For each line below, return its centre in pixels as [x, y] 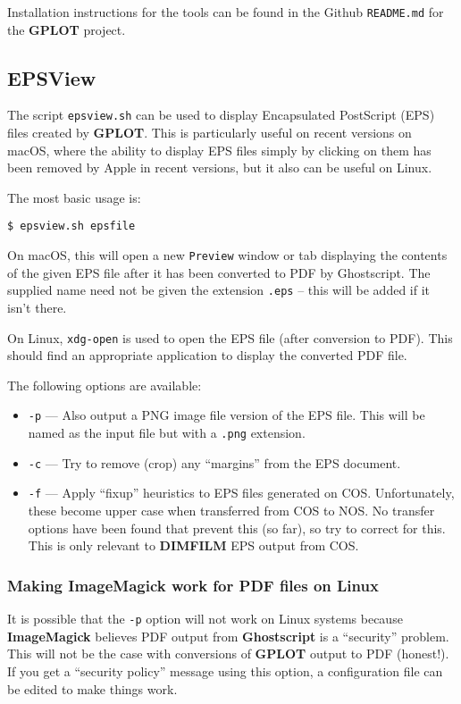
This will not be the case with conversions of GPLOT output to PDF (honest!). [228, 654]
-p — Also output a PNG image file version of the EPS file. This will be [226, 415]
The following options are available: [105, 385]
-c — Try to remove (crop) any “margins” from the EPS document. [214, 462]
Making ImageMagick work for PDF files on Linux [193, 585]
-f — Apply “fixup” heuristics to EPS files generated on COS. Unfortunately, [241, 493]
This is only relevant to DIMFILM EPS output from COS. [193, 545]
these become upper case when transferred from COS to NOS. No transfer [231, 511]
